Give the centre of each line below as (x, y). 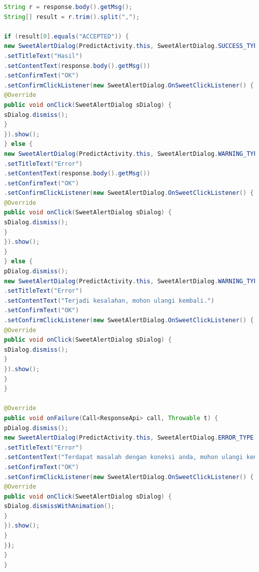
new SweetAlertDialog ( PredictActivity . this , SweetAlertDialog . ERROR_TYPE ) (131, 438)
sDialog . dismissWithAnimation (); (59, 506)
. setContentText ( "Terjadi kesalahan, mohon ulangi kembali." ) (109, 300)
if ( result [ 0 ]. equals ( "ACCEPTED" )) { (66, 36)
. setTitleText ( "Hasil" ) (43, 56)
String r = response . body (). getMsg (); (68, 7)
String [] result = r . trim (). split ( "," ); (72, 17)
